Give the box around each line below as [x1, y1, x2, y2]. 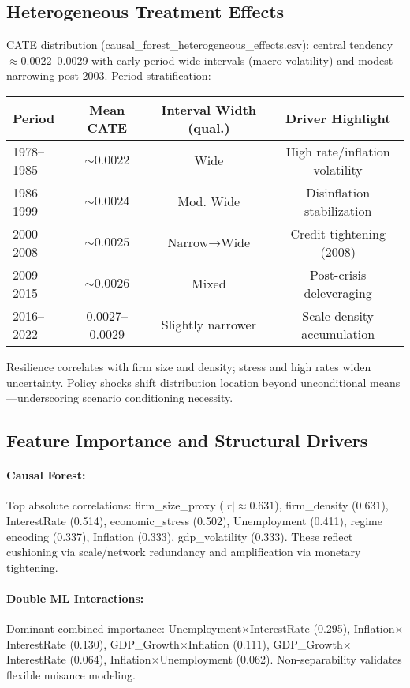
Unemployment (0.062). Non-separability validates [159, 651, 402, 667]
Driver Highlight [285, 109, 391, 128]
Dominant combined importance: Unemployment [6, 620, 242, 637]
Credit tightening [290, 224, 386, 242]
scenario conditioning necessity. [82, 389, 233, 406]
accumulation [301, 324, 375, 343]
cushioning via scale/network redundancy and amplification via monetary [6, 543, 361, 560]
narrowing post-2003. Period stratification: [6, 67, 211, 84]
